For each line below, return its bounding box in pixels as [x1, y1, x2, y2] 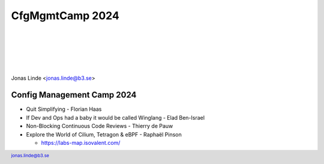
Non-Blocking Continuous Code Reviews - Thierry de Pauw [26, 123, 173, 130]
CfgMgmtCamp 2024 [11, 9, 119, 22]
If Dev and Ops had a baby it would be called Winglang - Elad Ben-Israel [26, 114, 205, 121]
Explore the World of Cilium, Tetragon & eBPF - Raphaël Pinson [26, 130, 182, 138]
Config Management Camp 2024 [11, 90, 137, 100]
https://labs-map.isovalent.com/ [41, 139, 121, 146]
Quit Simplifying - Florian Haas [26, 105, 102, 113]
